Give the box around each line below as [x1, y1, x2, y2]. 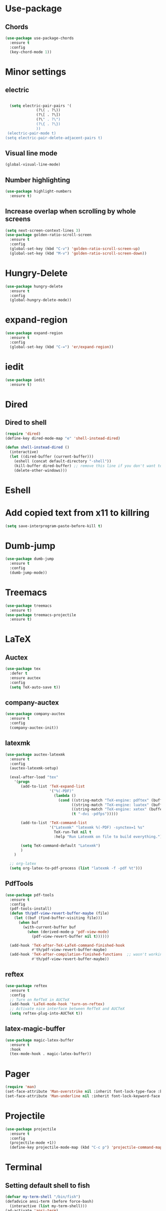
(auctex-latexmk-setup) [9, 766, 58, 771]
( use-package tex [5, 667, 41, 671]
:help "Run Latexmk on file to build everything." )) [53, 834, 165, 839]
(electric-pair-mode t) [7, 130, 56, 136]
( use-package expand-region [5, 331, 63, 336]
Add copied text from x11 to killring [5, 507, 150, 518]
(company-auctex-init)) [9, 725, 58, 730]
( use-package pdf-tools [5, 892, 54, 897]
